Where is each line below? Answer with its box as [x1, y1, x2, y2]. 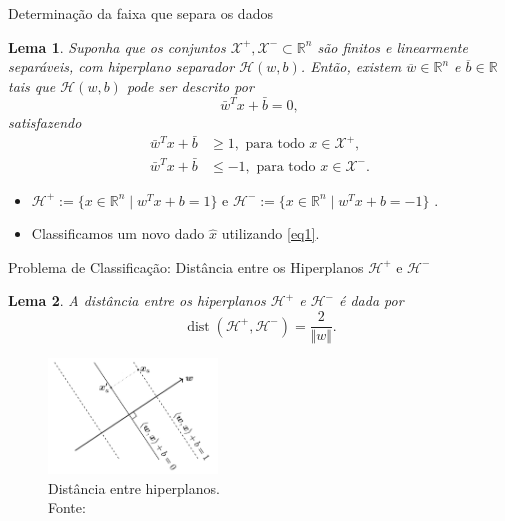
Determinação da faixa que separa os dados [8, 3, 273, 23]
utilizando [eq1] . [221, 223, 320, 244]
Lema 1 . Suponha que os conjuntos [8, 36, 226, 57]
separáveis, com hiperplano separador [8, 56, 235, 77]
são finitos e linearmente [317, 36, 468, 57]
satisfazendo [8, 111, 82, 132]
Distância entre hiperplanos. [48, 477, 220, 498]
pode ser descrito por [126, 75, 254, 96]
